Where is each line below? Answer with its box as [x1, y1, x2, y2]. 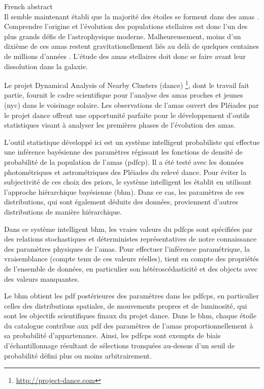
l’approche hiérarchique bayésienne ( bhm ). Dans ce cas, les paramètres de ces [4, 186, 244, 197]
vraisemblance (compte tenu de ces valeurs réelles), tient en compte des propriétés [4, 253, 259, 264]
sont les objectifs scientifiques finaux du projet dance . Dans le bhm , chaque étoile [4, 310, 256, 321]
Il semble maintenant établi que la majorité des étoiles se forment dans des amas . [4, 11, 259, 21]
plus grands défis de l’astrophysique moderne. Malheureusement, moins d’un [4, 31, 241, 41]
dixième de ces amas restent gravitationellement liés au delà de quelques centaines [4, 41, 259, 51]
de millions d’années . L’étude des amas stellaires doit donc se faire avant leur [4, 50, 246, 61]
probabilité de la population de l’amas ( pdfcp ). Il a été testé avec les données [4, 156, 244, 167]
